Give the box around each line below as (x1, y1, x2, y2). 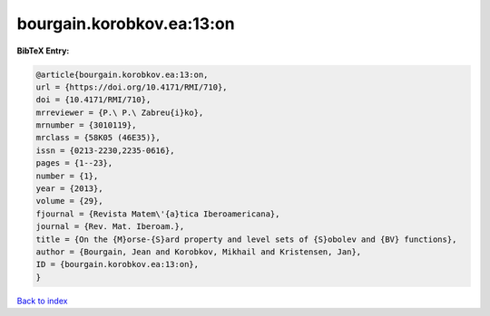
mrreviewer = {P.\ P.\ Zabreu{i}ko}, (35, 107, 204, 118)
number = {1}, (35, 170, 99, 181)
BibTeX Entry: (16, 45, 70, 56)
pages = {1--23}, (35, 158, 113, 168)
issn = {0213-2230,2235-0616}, (35, 145, 176, 156)
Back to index (16, 295, 68, 306)
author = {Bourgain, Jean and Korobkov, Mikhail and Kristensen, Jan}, (35, 247, 362, 257)
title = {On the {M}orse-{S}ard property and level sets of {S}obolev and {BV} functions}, (35, 234, 457, 244)
